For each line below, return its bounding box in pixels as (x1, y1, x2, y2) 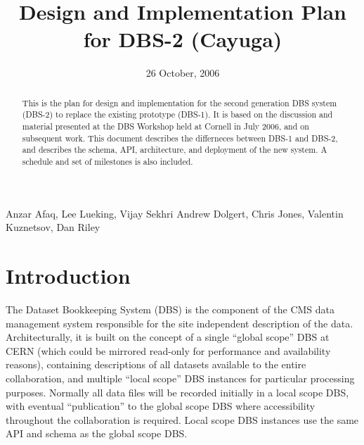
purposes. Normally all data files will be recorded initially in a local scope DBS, (6, 384, 349, 399)
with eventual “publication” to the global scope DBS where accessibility (6, 399, 316, 413)
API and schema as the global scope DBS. (6, 426, 188, 441)
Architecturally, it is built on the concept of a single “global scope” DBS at (6, 330, 330, 344)
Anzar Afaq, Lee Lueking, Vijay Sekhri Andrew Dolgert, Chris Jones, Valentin (6, 206, 344, 220)
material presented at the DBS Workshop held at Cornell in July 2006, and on (22, 120, 309, 132)
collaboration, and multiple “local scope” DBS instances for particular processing (6, 370, 355, 385)
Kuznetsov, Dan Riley (6, 220, 100, 234)
